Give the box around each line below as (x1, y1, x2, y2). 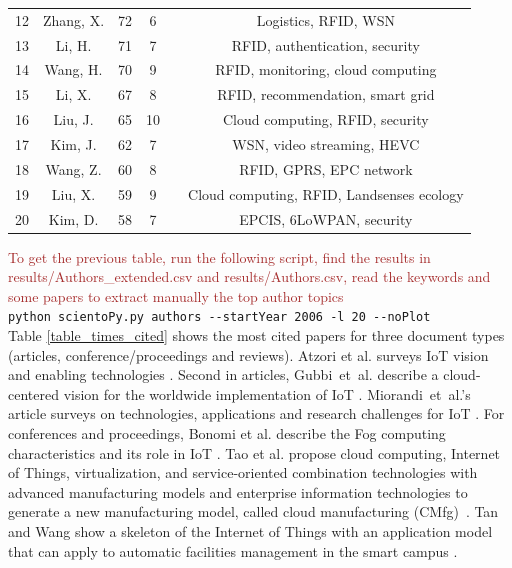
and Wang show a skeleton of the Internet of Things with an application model (8, 520, 493, 541)
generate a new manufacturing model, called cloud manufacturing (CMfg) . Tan (8, 501, 499, 522)
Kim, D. (48, 208, 99, 229)
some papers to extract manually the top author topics (8, 285, 344, 306)
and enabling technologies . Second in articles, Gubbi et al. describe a (8, 364, 439, 385)
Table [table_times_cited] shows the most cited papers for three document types (8, 325, 505, 346)
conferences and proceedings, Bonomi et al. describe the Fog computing (8, 423, 446, 443)
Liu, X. (51, 183, 96, 204)
